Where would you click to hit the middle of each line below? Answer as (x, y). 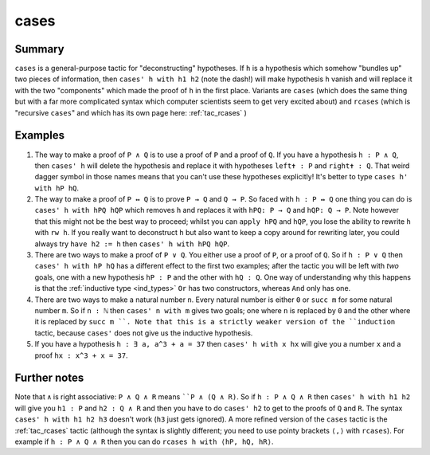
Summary (39, 49)
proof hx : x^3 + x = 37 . (81, 355)
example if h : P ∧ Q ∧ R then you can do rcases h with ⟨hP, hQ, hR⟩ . (144, 441)
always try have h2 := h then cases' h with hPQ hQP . (132, 244)
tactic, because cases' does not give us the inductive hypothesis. (144, 333)
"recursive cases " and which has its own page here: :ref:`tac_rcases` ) (131, 112)
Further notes (49, 378)
